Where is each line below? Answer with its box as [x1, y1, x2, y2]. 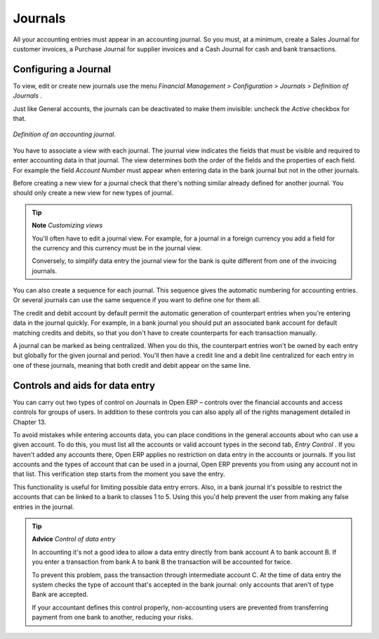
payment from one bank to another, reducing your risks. [32, 613, 194, 621]
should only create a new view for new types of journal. [13, 188, 174, 197]
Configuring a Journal [13, 63, 112, 75]
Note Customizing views [32, 221, 103, 230]
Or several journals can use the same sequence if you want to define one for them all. [13, 296, 261, 304]
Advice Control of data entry [32, 535, 116, 543]
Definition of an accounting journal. [13, 130, 116, 138]
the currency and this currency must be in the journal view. [32, 243, 203, 252]
